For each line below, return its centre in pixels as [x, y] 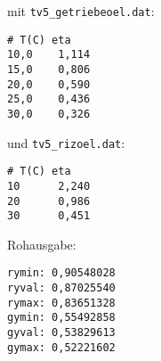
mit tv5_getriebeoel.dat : [81, 11]
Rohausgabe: [42, 244]
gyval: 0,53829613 [61, 333]
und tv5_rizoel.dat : [66, 142]
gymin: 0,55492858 [61, 318]
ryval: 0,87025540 [61, 288]
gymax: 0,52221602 [61, 347]
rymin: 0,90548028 [61, 273]
